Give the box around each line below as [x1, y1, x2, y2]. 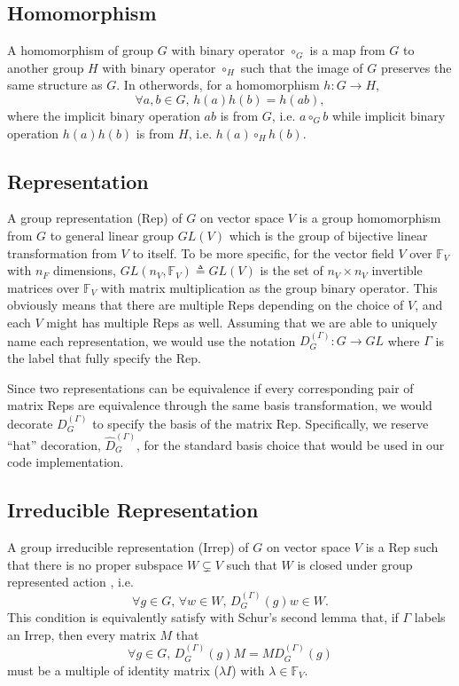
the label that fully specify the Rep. [7, 348, 201, 367]
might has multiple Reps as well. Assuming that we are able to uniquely [46, 312, 438, 331]
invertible [371, 261, 423, 280]
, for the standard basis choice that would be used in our [136, 435, 445, 453]
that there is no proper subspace [7, 555, 183, 573]
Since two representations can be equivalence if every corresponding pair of [7, 378, 414, 397]
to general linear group [50, 225, 175, 244]
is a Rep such [365, 538, 439, 556]
